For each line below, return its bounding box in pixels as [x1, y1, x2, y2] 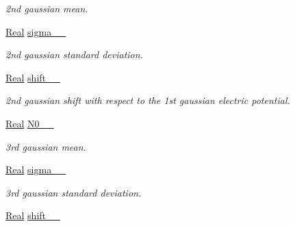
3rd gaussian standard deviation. [5, 185, 142, 199]
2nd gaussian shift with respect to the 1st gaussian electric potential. [5, 93, 290, 108]
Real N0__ [5, 116, 54, 130]
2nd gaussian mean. [5, 1, 88, 15]
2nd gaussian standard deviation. [5, 47, 143, 62]
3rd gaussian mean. [5, 139, 86, 153]
